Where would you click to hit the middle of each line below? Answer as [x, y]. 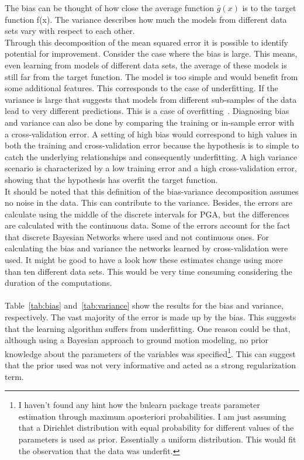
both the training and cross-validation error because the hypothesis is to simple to [152, 145]
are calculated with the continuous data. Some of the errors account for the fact [148, 225]
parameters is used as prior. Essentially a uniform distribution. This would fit [157, 439]
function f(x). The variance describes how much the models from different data [146, 19]
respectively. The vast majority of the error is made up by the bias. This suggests [151, 317]
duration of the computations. [58, 283]
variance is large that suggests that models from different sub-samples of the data [151, 99]
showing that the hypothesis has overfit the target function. [111, 179]
